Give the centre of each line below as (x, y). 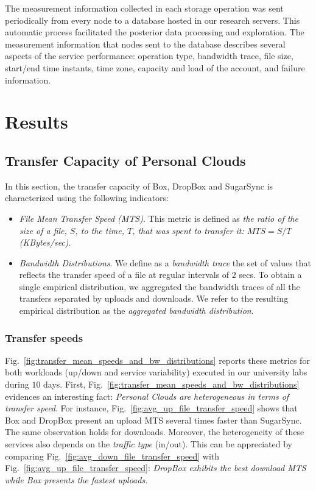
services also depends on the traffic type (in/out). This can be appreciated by (149, 444)
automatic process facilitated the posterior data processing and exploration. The (155, 32)
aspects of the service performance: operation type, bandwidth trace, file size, (149, 56)
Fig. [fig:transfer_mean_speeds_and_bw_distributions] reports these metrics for (157, 360)
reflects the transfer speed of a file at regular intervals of (124, 275)
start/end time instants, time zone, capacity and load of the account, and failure (155, 67)
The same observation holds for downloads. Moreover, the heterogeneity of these (155, 432)
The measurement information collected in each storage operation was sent (144, 8)
